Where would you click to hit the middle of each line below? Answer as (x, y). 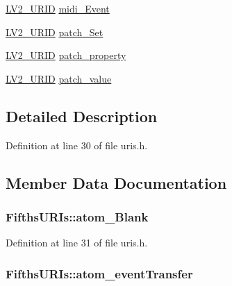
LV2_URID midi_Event (58, 8)
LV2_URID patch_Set (55, 32)
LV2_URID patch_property (66, 55)
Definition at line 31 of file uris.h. (77, 243)
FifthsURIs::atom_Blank (77, 216)
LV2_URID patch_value (59, 78)
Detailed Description (82, 116)
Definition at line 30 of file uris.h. (77, 145)
